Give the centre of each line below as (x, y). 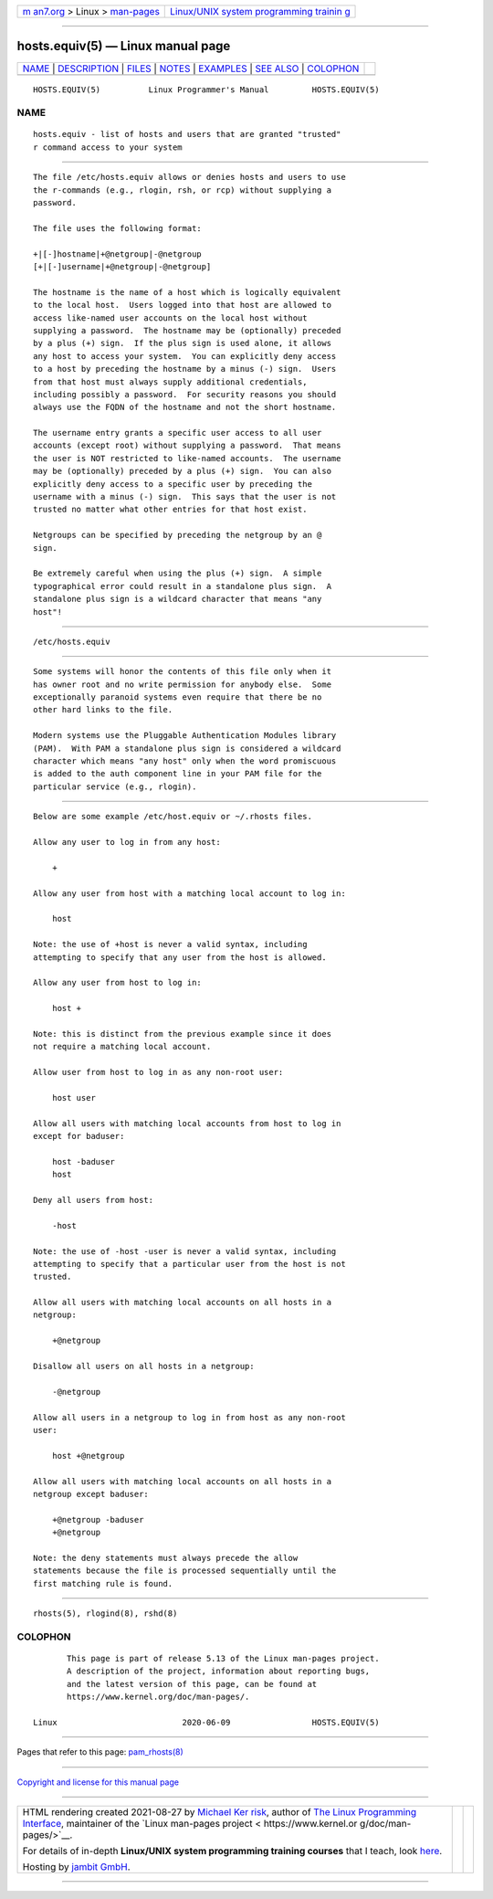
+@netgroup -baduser (98, 1519)
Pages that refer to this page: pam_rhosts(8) (100, 1752)
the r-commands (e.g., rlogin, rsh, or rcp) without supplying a (183, 190)
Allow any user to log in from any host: (127, 842)
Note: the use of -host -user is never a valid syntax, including (185, 1251)
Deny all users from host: (94, 1200)
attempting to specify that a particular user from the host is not (189, 1264)
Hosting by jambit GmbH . (77, 1867)
